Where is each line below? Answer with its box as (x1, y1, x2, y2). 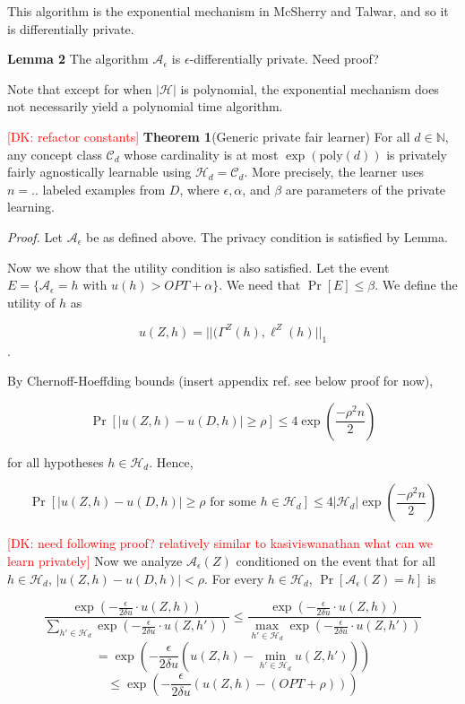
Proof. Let (7, 227, 63, 246)
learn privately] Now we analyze (7, 551, 183, 569)
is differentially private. (7, 19, 134, 38)
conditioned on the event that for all (236, 551, 435, 569)
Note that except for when (7, 79, 152, 98)
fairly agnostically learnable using (7, 162, 192, 181)
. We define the (375, 275, 458, 294)
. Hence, (149, 452, 194, 471)
